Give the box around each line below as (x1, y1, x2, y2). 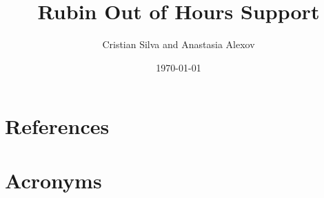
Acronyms (5, 166, 102, 194)
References (5, 112, 110, 140)
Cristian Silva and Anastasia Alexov (102, 37, 255, 52)
